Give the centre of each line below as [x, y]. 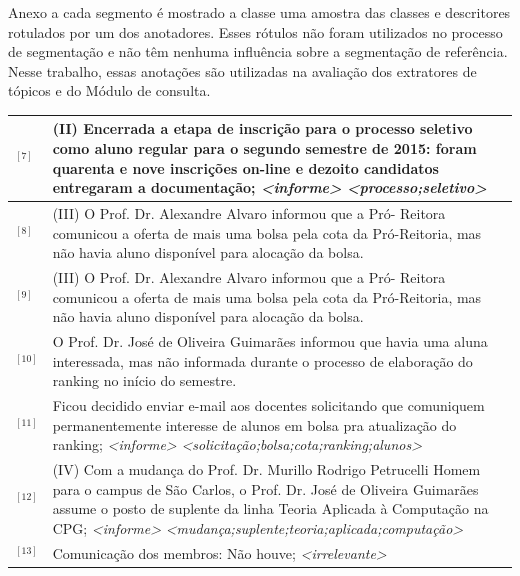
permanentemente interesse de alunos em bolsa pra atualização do [254, 424]
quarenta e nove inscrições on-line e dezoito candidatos [245, 167]
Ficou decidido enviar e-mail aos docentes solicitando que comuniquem [268, 405]
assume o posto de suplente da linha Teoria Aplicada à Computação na [270, 508]
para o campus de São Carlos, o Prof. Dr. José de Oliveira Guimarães [265, 488]
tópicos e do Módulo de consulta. [109, 90]
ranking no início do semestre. [144, 380]
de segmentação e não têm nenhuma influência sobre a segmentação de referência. [258, 51]
